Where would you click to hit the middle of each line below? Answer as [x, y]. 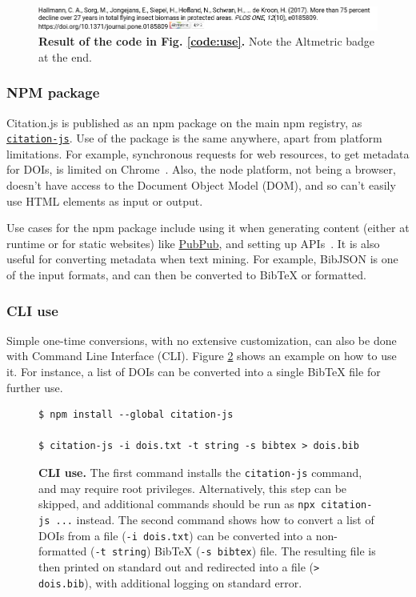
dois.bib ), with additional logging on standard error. [170, 582]
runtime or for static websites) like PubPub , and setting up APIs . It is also [193, 243]
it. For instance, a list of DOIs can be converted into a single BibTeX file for [194, 372]
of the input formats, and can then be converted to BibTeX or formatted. [187, 275]
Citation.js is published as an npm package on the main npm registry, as [184, 122]
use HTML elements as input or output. [105, 200]
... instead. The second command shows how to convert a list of [215, 519]
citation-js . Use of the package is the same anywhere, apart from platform [194, 138]
